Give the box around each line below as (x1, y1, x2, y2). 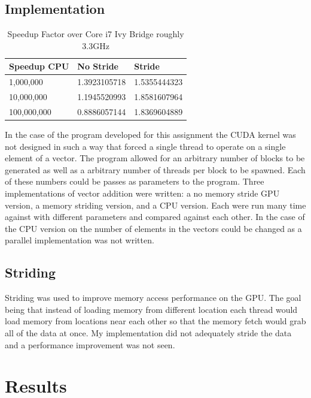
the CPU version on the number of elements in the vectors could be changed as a (5, 222, 302, 234)
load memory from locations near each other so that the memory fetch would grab (5, 315, 306, 327)
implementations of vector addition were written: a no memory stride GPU (5, 186, 280, 199)
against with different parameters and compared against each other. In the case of (5, 210, 305, 223)
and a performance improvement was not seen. (5, 338, 175, 351)
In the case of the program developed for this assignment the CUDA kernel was (5, 128, 296, 141)
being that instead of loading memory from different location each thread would (5, 303, 298, 315)
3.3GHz (82, 39, 109, 52)
